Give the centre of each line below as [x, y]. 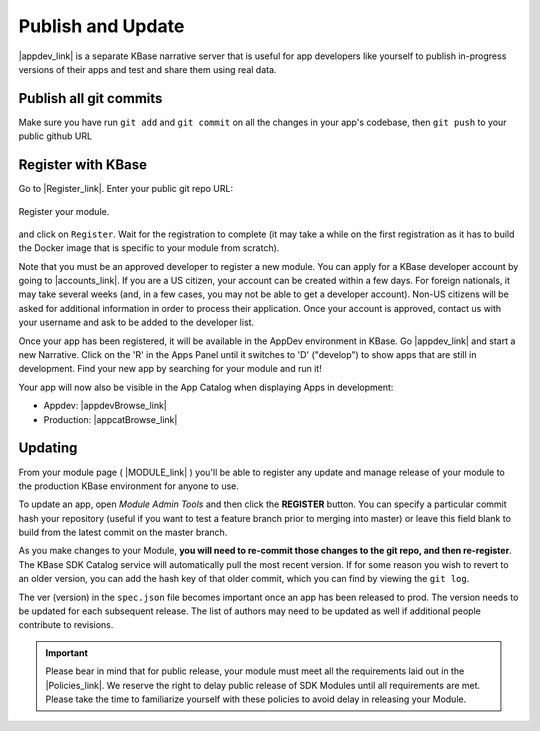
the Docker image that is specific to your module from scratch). [149, 248]
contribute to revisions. [66, 625]
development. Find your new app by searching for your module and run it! [170, 369]
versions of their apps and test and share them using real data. [147, 69]
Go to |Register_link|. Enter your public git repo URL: [126, 189]
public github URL [55, 136]
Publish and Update [101, 26]
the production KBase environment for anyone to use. [129, 486]
